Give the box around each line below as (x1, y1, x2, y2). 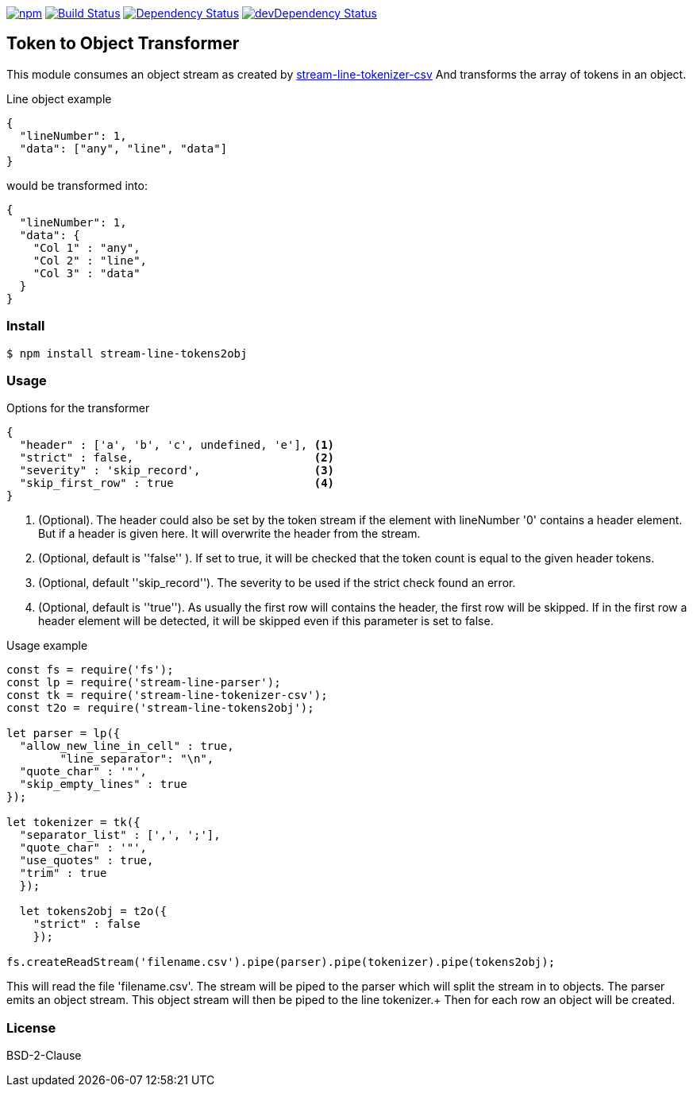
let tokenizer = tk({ (6, 816, 141, 829)
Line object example (6, 91, 112, 106)
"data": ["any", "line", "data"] (19, 141, 228, 155)
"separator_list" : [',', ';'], (19, 828, 221, 842)
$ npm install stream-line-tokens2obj (6, 346, 248, 360)
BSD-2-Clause (6, 1049, 82, 1063)
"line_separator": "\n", (60, 752, 214, 766)
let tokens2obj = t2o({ (19, 905, 167, 918)
